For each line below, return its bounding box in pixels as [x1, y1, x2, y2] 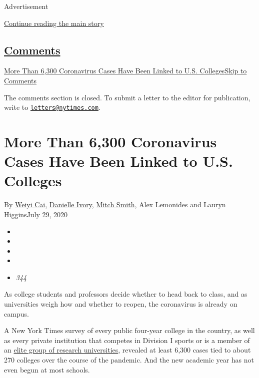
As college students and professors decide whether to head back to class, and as [4, 289, 247, 299]
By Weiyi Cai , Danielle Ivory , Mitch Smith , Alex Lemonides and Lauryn [4, 199, 226, 210]
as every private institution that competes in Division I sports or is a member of [4, 335, 250, 345]
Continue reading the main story [4, 17, 104, 28]
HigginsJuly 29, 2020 [4, 209, 68, 219]
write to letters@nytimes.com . [4, 102, 100, 112]
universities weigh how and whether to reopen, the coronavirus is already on [4, 299, 237, 309]
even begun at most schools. [4, 364, 90, 375]
